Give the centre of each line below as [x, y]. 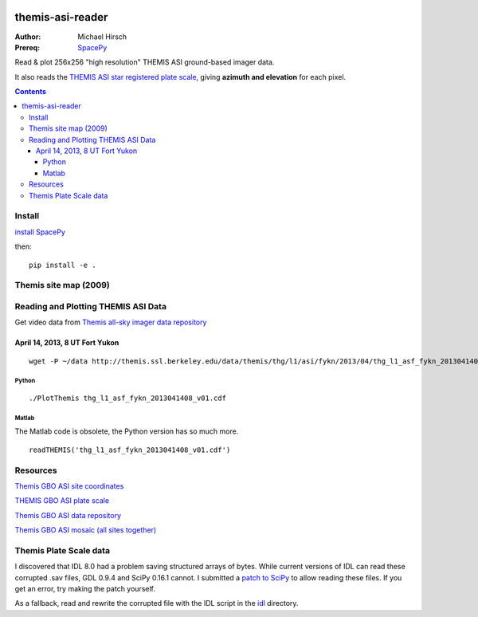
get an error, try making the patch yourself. [85, 588]
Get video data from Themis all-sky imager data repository [111, 322]
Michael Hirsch [102, 37]
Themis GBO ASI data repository [68, 515]
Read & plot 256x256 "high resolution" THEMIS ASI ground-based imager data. [145, 62]
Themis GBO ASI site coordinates [69, 485]
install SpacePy [40, 232]
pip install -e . [63, 265]
